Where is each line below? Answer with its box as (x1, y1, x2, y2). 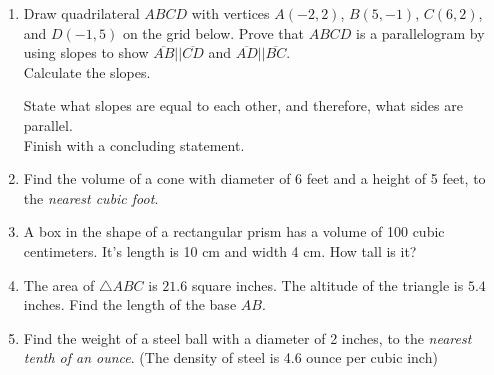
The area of (23, 274, 95, 295)
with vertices (191, 3, 270, 23)
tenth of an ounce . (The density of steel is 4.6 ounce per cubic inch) (23, 347, 438, 368)
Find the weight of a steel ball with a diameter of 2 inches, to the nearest (23, 327, 472, 348)
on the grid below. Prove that (122, 22, 305, 43)
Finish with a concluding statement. (23, 134, 245, 155)
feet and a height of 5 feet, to (306, 168, 486, 189)
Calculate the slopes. (23, 61, 151, 82)
